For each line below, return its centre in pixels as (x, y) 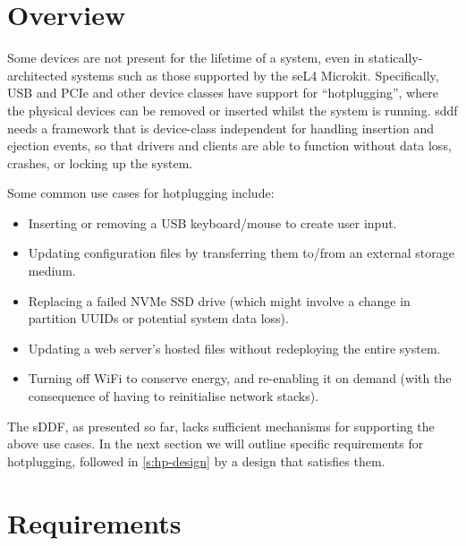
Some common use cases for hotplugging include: (141, 193)
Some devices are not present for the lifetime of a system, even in (186, 58)
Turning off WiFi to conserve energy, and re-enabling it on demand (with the (240, 378)
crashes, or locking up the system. (100, 162)
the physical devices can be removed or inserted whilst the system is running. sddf (233, 110)
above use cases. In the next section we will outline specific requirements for (216, 444)
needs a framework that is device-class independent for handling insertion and (220, 128)
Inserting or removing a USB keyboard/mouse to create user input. (212, 222)
